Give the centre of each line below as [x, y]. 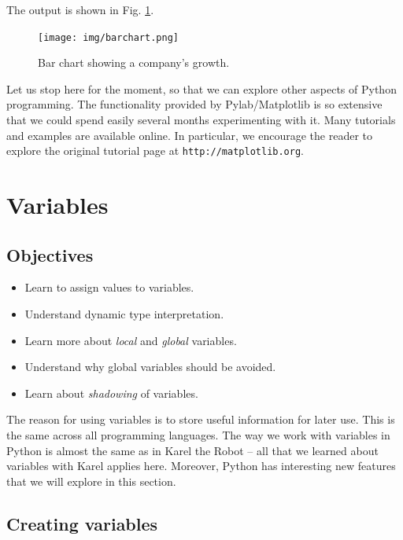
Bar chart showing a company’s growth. [134, 62]
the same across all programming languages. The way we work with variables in [198, 435]
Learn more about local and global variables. [131, 340]
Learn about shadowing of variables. [111, 393]
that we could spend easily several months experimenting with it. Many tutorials [201, 120]
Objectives [50, 254]
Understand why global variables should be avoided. [150, 367]
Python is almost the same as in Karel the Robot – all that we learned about [192, 450]
